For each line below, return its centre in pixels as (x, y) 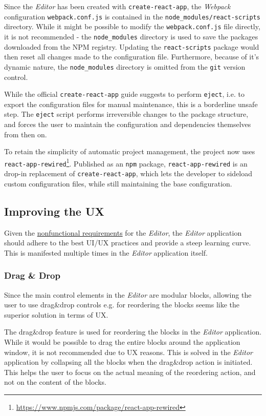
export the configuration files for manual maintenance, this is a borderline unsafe (131, 104)
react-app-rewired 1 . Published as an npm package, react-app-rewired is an (126, 162)
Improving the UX (54, 211)
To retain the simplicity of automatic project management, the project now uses (130, 151)
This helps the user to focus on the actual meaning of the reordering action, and (130, 372)
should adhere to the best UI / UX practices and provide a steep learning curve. (128, 243)
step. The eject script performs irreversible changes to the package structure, (126, 114)
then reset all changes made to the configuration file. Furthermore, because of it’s (132, 57)
